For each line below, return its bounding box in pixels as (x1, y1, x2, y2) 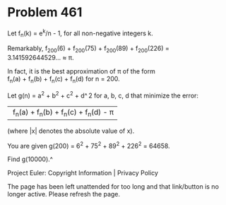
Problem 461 (7, 4, 83, 20)
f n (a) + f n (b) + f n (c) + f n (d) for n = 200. (7, 75, 120, 85)
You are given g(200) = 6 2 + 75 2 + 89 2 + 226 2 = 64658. (7, 140, 171, 150)
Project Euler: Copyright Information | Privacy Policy (7, 169, 159, 177)
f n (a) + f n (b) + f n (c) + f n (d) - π (13, 107, 114, 118)
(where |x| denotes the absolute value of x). (7, 127, 135, 135)
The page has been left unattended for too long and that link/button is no (7, 182, 219, 191)
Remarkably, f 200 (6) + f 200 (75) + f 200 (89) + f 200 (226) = (7, 44, 169, 54)
